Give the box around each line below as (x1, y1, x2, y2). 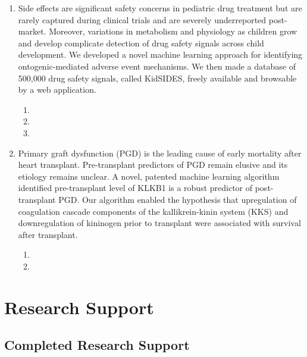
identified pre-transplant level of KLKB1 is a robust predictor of (18, 181, 253, 194)
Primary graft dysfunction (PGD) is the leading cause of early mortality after (18, 146, 302, 159)
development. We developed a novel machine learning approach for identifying (18, 48, 303, 61)
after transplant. (18, 228, 78, 240)
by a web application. (18, 83, 96, 96)
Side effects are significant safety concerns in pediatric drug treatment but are (18, 2, 302, 14)
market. (18, 25, 46, 37)
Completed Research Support (4, 336, 190, 354)
